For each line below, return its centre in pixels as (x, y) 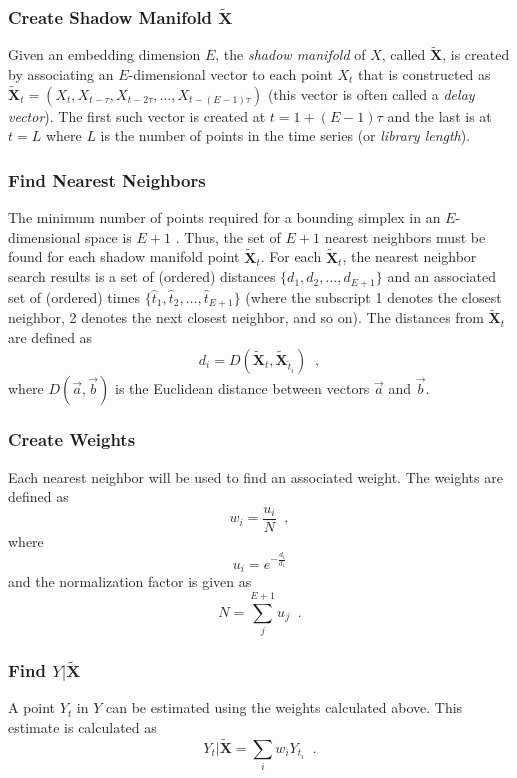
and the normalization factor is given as (130, 581)
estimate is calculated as (82, 726)
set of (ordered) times (74, 296)
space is (108, 236)
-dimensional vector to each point (230, 74)
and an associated (442, 276)
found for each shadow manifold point (124, 256)
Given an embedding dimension (104, 54)
